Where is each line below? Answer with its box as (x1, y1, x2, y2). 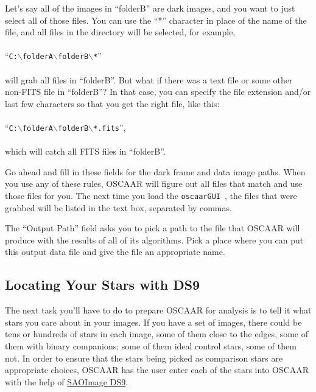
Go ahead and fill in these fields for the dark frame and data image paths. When (5, 165, 306, 178)
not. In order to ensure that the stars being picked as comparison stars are (5, 351, 283, 364)
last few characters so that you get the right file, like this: (5, 97, 220, 110)
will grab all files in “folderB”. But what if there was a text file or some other (5, 73, 293, 86)
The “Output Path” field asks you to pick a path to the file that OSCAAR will (5, 222, 300, 234)
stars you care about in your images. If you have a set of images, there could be (5, 315, 302, 328)
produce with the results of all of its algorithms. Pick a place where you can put (5, 233, 304, 246)
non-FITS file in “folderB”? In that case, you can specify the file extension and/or (5, 85, 311, 98)
